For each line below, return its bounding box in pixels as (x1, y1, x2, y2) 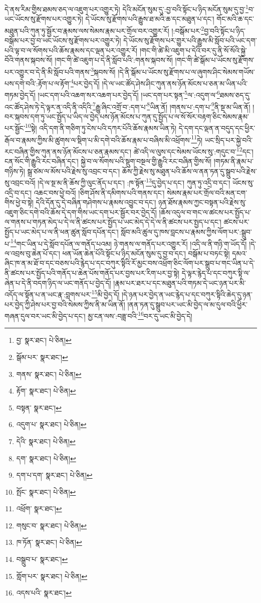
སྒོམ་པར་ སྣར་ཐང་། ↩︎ (16, 351, 68, 362)
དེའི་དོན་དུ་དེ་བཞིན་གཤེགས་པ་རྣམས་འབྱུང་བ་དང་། (36, 197, 156, 208)
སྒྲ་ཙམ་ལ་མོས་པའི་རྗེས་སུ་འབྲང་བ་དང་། (27, 165, 120, 176)
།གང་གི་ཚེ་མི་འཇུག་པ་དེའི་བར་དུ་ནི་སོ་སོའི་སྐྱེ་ (139, 45, 247, 55)
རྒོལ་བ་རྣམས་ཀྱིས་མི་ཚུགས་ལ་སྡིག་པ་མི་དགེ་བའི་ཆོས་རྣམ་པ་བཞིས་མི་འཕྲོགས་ (5, 134, 191, 145)
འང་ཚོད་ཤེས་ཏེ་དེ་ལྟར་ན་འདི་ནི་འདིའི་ (5, 101, 93, 112)
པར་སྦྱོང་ (5, 123, 26, 133)
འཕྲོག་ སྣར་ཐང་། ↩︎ (16, 503, 62, 514)
